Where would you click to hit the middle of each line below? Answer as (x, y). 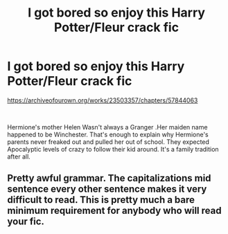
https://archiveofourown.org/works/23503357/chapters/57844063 (103, 100)
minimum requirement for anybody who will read (114, 211)
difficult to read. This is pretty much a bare (101, 200)
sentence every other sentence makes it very (107, 189)
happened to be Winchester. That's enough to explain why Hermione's (108, 134)
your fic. (26, 222)
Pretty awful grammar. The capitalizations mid (109, 178)
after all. (19, 156)
